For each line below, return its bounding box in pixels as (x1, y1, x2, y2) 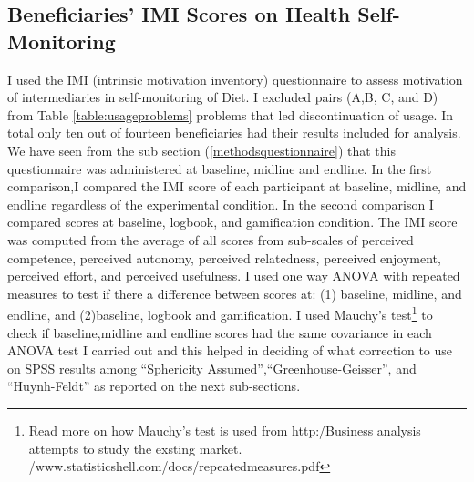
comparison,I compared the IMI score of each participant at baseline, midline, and (7, 177, 467, 196)
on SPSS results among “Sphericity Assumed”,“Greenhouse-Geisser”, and (7, 358, 417, 377)
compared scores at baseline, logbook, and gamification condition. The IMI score (7, 212, 458, 231)
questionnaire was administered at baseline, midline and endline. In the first (7, 159, 432, 178)
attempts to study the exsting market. (28, 438, 242, 457)
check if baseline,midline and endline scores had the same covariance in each (7, 323, 432, 342)
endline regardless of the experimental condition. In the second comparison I (7, 194, 434, 213)
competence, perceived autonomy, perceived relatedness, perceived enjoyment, (7, 248, 441, 267)
